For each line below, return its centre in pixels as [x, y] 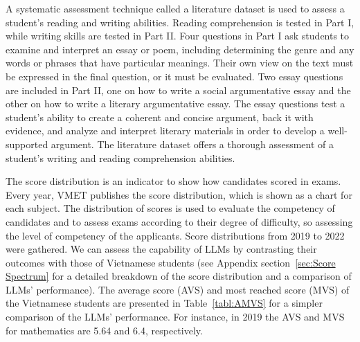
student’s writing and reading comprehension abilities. [120, 157]
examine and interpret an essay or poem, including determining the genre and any [180, 49]
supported [27, 144]
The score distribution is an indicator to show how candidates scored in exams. [173, 181]
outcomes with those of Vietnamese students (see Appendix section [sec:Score [171, 262]
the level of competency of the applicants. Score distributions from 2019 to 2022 [175, 235]
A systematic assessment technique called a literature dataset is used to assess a [175, 8]
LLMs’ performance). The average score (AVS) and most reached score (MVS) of [178, 289]
